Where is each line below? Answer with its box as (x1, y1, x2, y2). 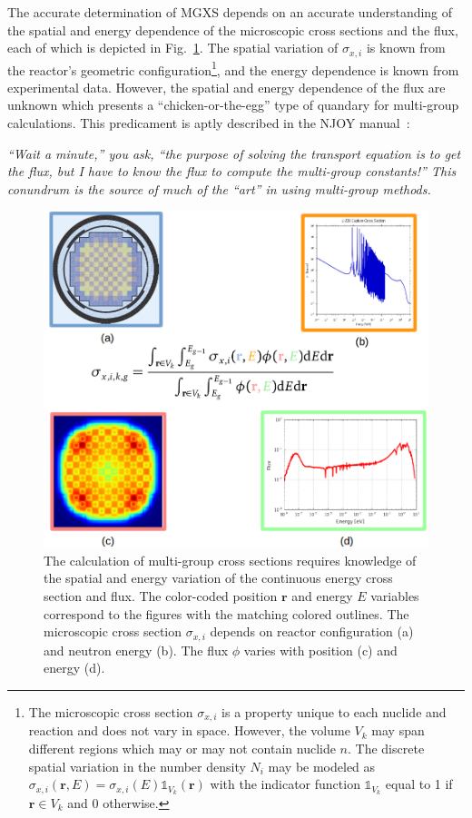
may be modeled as (268, 756, 376, 775)
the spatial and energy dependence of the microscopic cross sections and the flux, (7, 20, 458, 39)
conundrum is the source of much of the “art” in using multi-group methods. (7, 179, 431, 198)
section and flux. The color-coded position (44, 586, 278, 606)
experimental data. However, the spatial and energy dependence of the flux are (7, 77, 446, 96)
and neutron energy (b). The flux (44, 640, 229, 659)
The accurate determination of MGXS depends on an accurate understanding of (7, 3, 453, 21)
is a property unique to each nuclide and (221, 702, 447, 721)
